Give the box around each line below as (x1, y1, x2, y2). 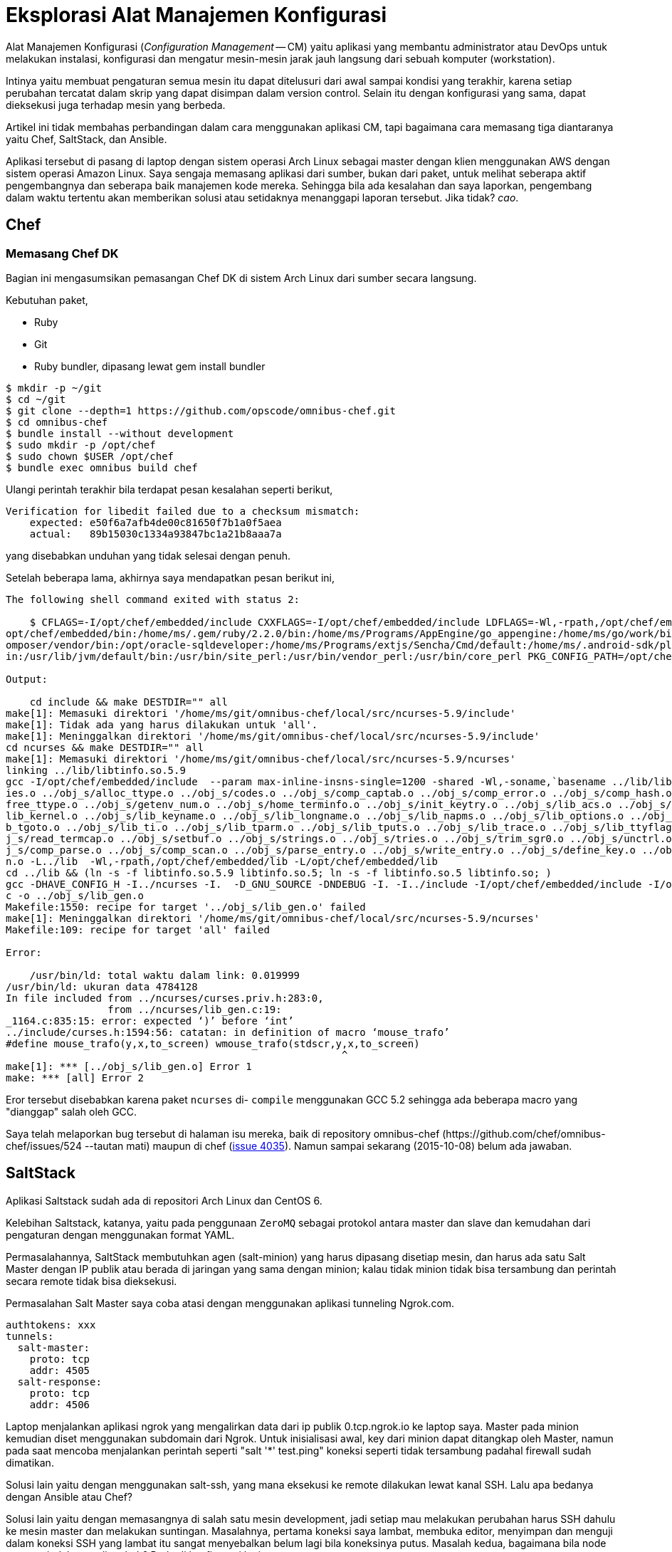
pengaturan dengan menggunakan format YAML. (6, 1228, 235, 1241)
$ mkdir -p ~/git (6, 382, 102, 394)
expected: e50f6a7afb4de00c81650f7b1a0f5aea (29, 516, 282, 528)
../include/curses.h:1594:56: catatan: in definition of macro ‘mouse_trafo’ (6, 1026, 450, 1038)
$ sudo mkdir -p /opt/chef (6, 439, 156, 451)
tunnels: (6, 1330, 54, 1342)
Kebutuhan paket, (6, 293, 88, 306)
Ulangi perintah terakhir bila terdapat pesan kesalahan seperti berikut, (6, 483, 333, 496)
